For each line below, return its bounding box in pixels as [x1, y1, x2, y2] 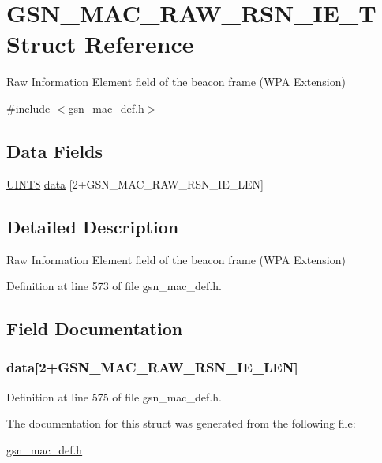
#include [6, 99, 51, 116]
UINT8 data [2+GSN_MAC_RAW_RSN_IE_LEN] [6, 175, 264, 192]
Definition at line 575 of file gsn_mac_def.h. [6, 388, 222, 405]
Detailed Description [6, 214, 179, 238]
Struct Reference [6, 28, 194, 60]
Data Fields [6, 138, 103, 162]
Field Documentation [6, 316, 183, 341]
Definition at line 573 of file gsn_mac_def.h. [6, 278, 222, 294]
